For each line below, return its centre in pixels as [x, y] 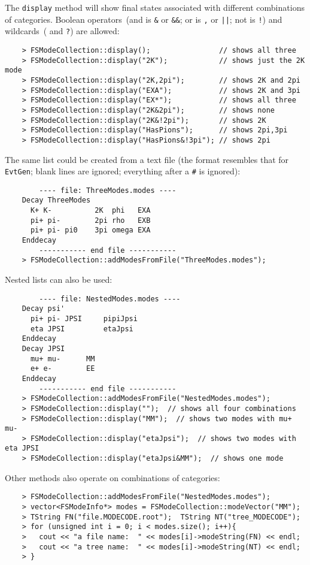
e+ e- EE [63, 369]
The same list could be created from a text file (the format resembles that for [147, 159]
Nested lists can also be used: [59, 280]
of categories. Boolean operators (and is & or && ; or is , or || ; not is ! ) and [144, 19]
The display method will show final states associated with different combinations [155, 7]
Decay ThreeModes [56, 200]
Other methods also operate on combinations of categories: [113, 477]
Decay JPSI [43, 348]
